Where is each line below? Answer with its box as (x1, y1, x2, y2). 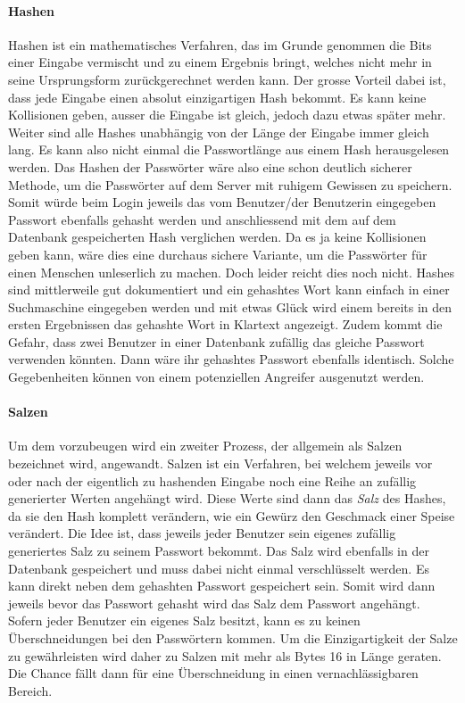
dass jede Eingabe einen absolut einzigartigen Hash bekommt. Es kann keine (8, 87, 427, 106)
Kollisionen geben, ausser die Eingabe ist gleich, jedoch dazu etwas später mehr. (8, 105, 446, 124)
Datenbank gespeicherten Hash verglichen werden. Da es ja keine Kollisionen (8, 227, 427, 246)
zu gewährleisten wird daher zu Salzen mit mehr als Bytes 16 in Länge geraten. (8, 646, 442, 665)
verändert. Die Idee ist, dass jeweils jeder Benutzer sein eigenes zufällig (8, 524, 396, 542)
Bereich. (8, 681, 53, 699)
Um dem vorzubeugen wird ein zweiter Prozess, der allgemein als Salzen (8, 436, 403, 455)
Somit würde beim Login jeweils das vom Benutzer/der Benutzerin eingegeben (8, 193, 436, 211)
